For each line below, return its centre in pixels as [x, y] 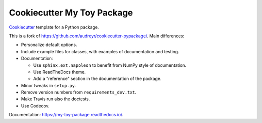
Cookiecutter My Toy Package [71, 13]
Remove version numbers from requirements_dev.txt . [79, 92]
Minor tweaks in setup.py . [49, 85]
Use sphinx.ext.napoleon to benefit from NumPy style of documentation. [110, 65]
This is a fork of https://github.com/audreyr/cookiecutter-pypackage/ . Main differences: [97, 36]
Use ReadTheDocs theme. [59, 72]
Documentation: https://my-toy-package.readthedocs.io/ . [66, 115]
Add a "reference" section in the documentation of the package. [98, 79]
